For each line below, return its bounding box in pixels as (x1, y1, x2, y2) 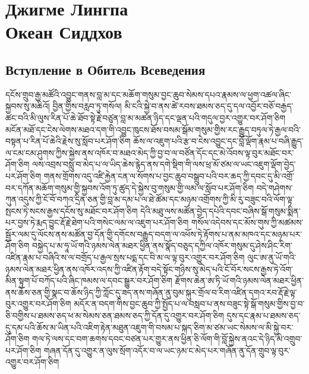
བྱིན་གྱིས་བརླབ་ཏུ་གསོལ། (52, 100, 122, 112)
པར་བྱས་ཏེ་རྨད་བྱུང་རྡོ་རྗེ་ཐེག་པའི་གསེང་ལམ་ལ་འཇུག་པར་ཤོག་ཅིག (5, 216, 189, 229)
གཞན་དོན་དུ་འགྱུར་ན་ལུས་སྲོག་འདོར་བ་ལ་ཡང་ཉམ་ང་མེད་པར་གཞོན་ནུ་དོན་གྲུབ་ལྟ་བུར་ (43, 344, 291, 356)
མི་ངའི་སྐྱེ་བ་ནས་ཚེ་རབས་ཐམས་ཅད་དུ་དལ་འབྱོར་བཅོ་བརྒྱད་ (124, 100, 294, 112)
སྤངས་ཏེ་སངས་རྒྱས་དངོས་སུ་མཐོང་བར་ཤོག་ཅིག (5, 204, 138, 217)
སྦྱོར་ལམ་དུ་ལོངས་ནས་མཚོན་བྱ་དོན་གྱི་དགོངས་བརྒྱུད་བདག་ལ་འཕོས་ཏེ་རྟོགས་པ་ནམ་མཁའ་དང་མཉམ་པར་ (5, 227, 302, 240)
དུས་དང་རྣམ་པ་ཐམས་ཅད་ (226, 309, 301, 322)
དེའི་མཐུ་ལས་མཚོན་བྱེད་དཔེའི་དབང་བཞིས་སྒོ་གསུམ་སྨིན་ (140, 204, 301, 217)
